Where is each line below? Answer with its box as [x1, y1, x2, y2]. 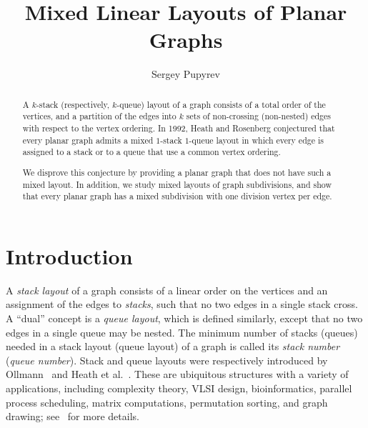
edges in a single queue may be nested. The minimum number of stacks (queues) [6, 324, 358, 339]
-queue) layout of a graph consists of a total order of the [116, 98, 326, 110]
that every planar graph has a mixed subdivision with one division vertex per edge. [22, 190, 332, 202]
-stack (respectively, [36, 98, 110, 110]
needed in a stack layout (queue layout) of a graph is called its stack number [6, 339, 340, 354]
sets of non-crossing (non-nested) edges [186, 110, 332, 122]
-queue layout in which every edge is [189, 134, 324, 146]
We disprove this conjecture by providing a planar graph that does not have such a [22, 166, 332, 178]
